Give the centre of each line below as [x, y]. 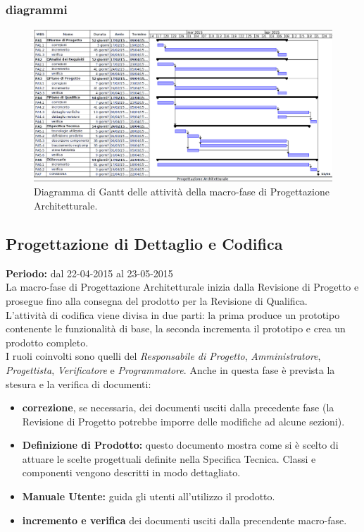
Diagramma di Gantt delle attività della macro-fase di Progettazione [182, 192]
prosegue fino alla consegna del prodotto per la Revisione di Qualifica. [157, 300]
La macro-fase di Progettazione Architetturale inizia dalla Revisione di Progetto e [182, 287]
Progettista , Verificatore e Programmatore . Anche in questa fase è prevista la [170, 369]
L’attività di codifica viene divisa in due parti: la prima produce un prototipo [173, 314]
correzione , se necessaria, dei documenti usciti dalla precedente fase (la [178, 407]
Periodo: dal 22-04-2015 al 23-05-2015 [89, 273]
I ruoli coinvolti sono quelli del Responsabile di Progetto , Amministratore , [163, 356]
